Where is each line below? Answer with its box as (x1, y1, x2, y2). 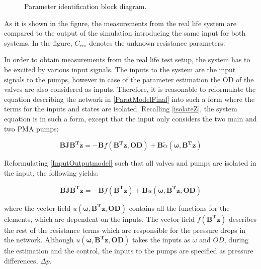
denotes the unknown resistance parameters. (89, 37, 225, 48)
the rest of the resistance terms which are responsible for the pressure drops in (4, 224, 246, 235)
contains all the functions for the (129, 202, 230, 213)
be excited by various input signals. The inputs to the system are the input (4, 64, 236, 74)
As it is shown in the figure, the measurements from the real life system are (4, 18, 236, 28)
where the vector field (4, 202, 71, 213)
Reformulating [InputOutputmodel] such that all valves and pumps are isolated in (4, 158, 256, 168)
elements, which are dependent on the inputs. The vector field (4, 213, 195, 224)
